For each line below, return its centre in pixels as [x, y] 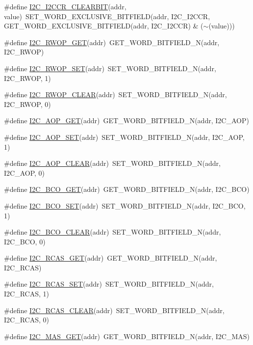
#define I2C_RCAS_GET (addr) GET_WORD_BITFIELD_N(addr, [111, 258]
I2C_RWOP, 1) [27, 78]
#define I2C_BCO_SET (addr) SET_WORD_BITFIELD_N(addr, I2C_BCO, [125, 205]
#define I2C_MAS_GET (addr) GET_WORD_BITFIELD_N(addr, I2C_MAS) [127, 336]
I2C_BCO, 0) [25, 241]
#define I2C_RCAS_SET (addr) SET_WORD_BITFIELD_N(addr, [109, 284]
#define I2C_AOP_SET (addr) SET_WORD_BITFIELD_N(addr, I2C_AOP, [124, 137]
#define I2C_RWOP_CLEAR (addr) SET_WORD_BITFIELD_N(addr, [115, 94]
